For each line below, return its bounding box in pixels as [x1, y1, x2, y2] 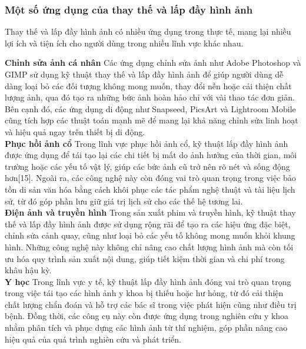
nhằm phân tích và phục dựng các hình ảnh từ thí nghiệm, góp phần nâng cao [5, 321, 288, 334]
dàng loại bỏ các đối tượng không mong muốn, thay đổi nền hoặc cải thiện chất [5, 79, 292, 92]
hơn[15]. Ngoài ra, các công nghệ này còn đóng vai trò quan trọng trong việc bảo [5, 172, 296, 184]
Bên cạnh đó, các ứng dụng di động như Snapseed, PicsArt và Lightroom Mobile [5, 102, 296, 115]
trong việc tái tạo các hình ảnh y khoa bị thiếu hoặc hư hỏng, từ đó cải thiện [5, 287, 284, 299]
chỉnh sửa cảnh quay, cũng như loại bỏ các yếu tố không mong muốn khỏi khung [5, 229, 295, 241]
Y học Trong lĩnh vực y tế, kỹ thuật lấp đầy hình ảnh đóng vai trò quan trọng [5, 275, 291, 287]
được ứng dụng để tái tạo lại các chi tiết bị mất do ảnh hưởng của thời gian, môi [5, 149, 297, 161]
